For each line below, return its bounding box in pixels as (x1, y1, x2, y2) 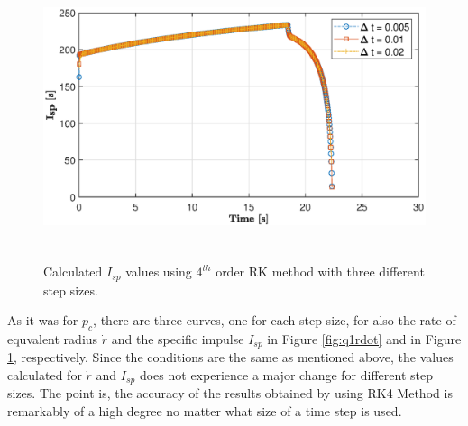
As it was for (7, 311, 78, 330)
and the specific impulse (111, 329, 244, 348)
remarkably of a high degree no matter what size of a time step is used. (7, 402, 402, 420)
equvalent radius (7, 329, 98, 348)
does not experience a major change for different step (139, 365, 433, 384)
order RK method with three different (216, 262, 425, 281)
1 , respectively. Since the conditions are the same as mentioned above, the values (7, 348, 454, 367)
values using (125, 262, 192, 281)
